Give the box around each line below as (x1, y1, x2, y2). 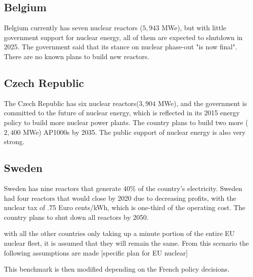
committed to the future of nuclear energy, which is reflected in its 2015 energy (4, 107, 240, 118)
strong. (4, 136, 25, 147)
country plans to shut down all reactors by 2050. (4, 212, 149, 222)
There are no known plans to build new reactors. (4, 51, 150, 61)
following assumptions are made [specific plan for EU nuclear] (4, 247, 188, 257)
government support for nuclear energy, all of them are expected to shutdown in (4, 32, 243, 42)
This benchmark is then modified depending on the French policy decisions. (4, 264, 230, 274)
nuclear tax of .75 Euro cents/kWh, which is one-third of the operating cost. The (4, 202, 246, 213)
